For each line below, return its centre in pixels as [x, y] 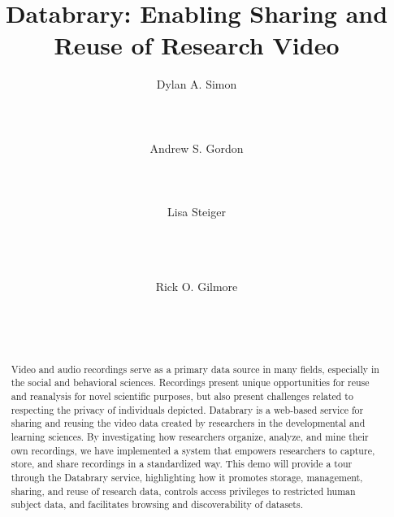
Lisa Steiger [197, 212]
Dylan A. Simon [197, 84]
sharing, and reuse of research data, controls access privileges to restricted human [183, 491]
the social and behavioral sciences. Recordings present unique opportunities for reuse [190, 382]
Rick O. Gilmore [197, 287]
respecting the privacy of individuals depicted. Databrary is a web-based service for [187, 409]
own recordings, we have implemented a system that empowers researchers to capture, [193, 450]
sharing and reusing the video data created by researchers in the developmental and [188, 423]
